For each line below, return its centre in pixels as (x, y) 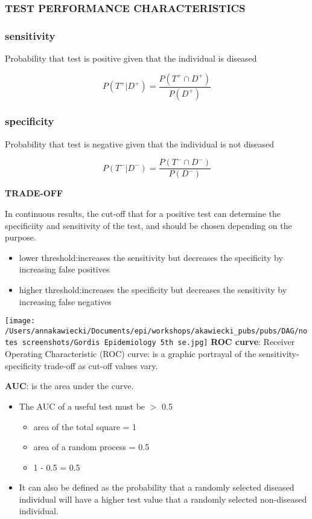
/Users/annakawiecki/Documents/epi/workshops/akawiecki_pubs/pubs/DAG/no (156, 331)
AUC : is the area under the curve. (69, 386)
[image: (20, 321)
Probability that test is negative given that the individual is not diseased (139, 143)
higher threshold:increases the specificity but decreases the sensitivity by (153, 289)
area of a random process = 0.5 (91, 447)
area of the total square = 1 (85, 426)
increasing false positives (64, 269)
